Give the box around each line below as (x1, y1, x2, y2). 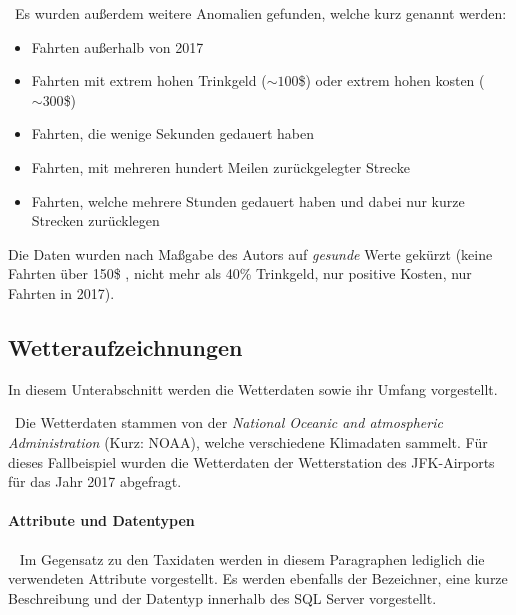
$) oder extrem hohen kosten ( (298, 70, 485, 91)
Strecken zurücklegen (31, 210, 160, 231)
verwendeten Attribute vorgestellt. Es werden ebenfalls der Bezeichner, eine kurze (8, 568, 508, 589)
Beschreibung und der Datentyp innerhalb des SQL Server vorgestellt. (8, 587, 437, 608)
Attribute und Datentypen (8, 510, 195, 531)
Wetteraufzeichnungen (8, 331, 243, 362)
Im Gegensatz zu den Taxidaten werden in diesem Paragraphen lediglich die (19, 548, 485, 569)
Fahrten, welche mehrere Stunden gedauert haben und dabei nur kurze (31, 190, 465, 211)
